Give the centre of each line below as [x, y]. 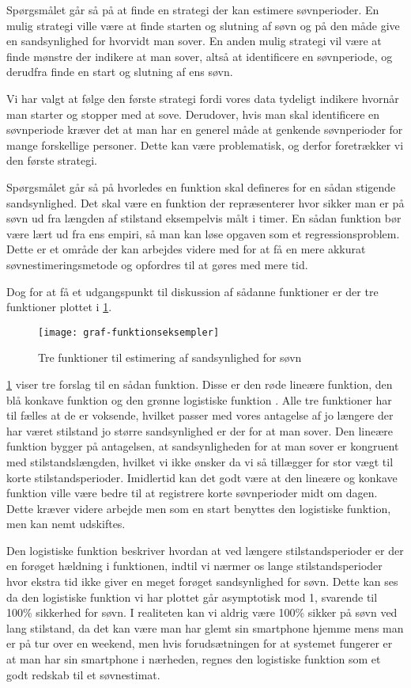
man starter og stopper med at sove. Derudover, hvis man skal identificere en [193, 114]
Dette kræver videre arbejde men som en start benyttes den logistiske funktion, [199, 508]
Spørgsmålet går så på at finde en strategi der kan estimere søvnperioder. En [193, 10]
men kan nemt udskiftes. [66, 524]
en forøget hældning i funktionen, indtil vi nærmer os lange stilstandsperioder [194, 566]
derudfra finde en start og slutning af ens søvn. [120, 72]
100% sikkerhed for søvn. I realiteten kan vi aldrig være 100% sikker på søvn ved [202, 612]
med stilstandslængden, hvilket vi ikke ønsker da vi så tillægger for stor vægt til [200, 461]
